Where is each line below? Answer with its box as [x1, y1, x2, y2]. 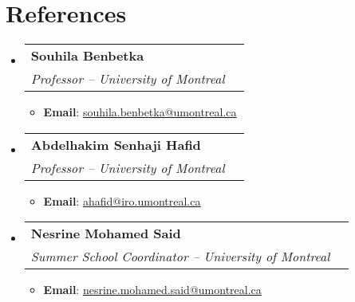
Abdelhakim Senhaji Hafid [30, 135, 201, 154]
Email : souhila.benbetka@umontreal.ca [43, 104, 237, 120]
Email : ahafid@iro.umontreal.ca [43, 192, 201, 209]
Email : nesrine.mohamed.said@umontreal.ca [43, 281, 262, 298]
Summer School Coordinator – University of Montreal [30, 247, 330, 266]
